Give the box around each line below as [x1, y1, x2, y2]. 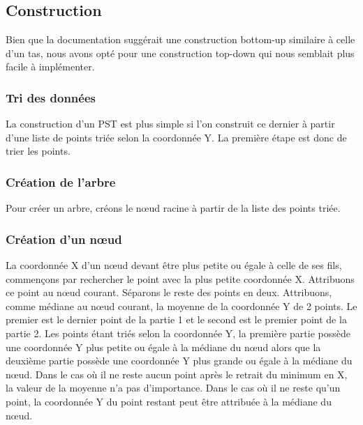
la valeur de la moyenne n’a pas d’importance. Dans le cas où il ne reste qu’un [6, 380, 341, 395]
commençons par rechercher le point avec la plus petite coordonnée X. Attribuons [6, 271, 355, 286]
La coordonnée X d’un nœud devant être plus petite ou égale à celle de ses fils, [6, 258, 342, 272]
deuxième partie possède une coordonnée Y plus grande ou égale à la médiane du [6, 353, 353, 368]
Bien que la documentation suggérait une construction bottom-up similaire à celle [6, 32, 355, 47]
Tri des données [6, 88, 96, 106]
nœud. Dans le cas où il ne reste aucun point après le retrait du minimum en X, [6, 366, 348, 381]
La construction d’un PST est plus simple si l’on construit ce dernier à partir [6, 116, 335, 131]
